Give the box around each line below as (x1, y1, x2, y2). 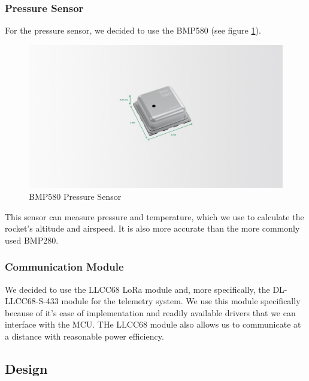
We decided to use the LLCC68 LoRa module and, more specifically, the (5, 283, 270, 295)
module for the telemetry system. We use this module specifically (61, 295, 301, 307)
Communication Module (5, 259, 124, 274)
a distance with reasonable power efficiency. (5, 329, 164, 342)
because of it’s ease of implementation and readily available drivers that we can (5, 306, 296, 319)
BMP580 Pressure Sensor (29, 190, 122, 202)
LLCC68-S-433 (5, 295, 59, 307)
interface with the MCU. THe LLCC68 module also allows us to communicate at (5, 318, 301, 331)
